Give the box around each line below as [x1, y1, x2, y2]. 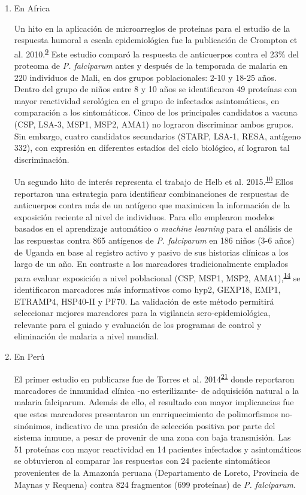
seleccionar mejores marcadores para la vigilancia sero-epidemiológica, [14, 306, 271, 319]
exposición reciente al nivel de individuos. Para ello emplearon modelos [14, 210, 275, 223]
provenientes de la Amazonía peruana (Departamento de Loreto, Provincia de [14, 466, 299, 478]
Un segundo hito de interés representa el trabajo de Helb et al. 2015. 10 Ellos [14, 174, 293, 188]
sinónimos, [14, 419, 53, 432]
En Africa [14, 2, 50, 14]
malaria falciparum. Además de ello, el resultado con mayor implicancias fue [14, 396, 294, 408]
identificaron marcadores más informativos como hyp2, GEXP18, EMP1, [14, 283, 281, 296]
